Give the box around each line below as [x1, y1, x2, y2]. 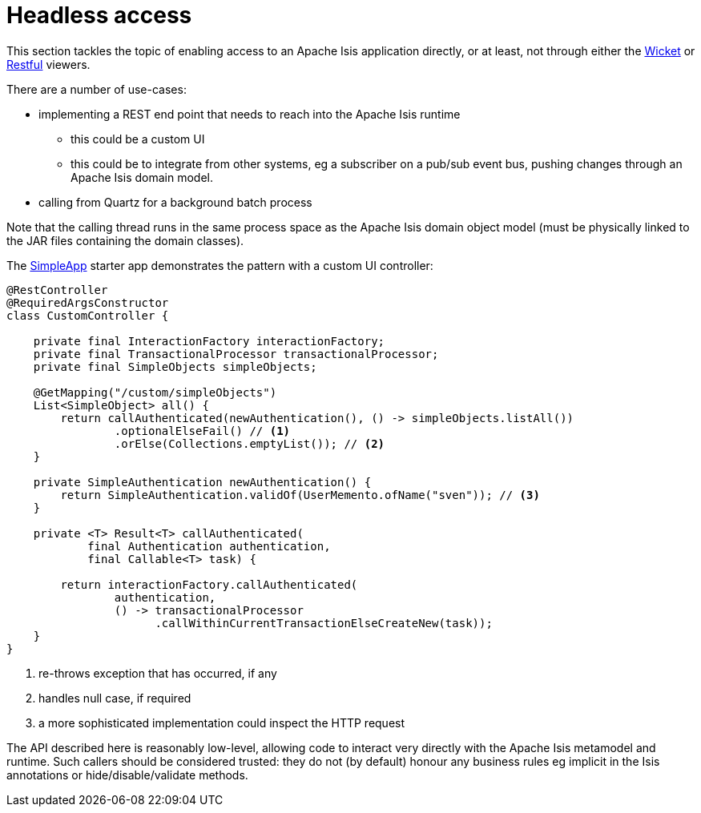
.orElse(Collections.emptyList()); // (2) [114, 437, 385, 450]
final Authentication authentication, [87, 539, 331, 553]
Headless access [6, 2, 192, 29]
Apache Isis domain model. [71, 170, 213, 184]
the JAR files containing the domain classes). [6, 233, 244, 248]
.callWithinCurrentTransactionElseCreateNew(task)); [155, 616, 493, 630]
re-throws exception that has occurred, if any [38, 666, 277, 680]
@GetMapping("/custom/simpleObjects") [33, 385, 277, 399]
